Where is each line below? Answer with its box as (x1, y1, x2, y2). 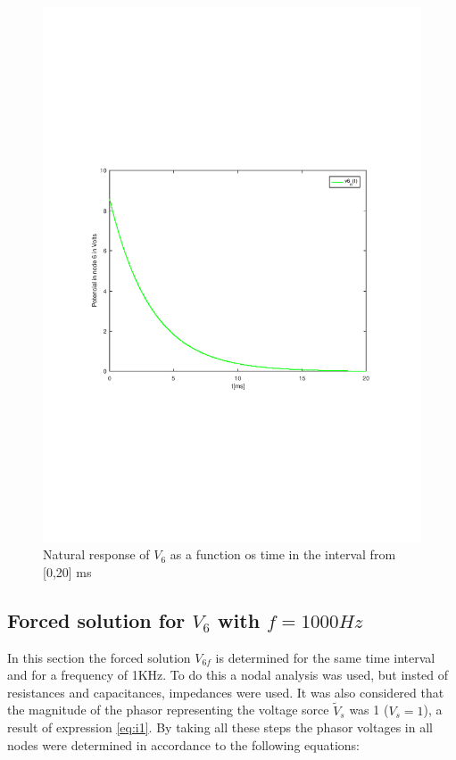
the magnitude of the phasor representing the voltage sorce (7, 700, 329, 719)
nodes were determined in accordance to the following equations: (7, 735, 360, 754)
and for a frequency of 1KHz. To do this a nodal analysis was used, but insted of (7, 665, 449, 684)
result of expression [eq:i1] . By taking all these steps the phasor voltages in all (7, 718, 433, 737)
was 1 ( (349, 700, 389, 719)
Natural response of (43, 545, 150, 564)
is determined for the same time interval (215, 648, 435, 666)
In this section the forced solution (7, 648, 191, 666)
